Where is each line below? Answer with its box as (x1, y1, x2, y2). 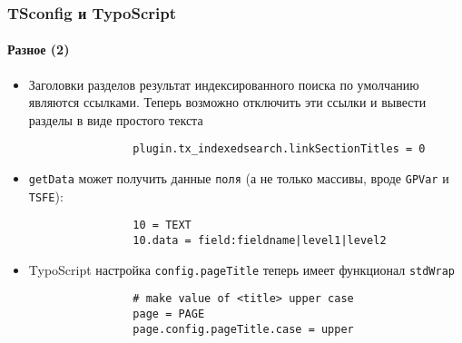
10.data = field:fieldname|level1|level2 (133, 234, 387, 248)
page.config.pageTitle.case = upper (133, 322, 354, 336)
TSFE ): (28, 186, 64, 205)
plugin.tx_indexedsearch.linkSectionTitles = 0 (133, 142, 426, 156)
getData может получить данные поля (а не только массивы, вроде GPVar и (28, 169, 449, 188)
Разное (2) (7, 40, 70, 59)
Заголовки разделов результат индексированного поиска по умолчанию (28, 74, 419, 93)
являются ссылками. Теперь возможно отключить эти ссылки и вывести (28, 93, 427, 112)
